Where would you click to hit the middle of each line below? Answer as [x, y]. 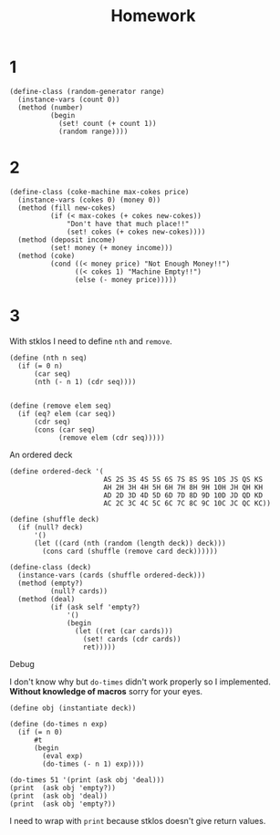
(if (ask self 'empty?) [95, 607]
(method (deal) [47, 599]
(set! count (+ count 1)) [107, 123]
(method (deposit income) [67, 240]
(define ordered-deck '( [57, 471]
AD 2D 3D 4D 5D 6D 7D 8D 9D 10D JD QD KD [183, 495]
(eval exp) [63, 756]
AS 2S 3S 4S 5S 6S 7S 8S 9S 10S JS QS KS [183, 479]
